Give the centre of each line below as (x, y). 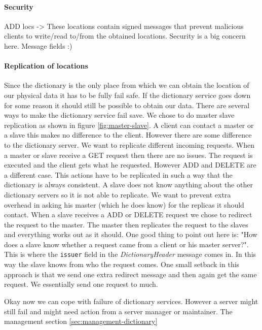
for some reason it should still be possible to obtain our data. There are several (127, 105)
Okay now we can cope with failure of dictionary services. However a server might (131, 301)
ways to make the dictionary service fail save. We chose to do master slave (119, 115)
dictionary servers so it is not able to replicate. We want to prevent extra (118, 194)
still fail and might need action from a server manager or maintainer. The (118, 311)
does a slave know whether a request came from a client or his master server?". (126, 244)
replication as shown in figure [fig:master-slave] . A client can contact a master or (129, 125)
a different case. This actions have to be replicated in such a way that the (118, 174)
